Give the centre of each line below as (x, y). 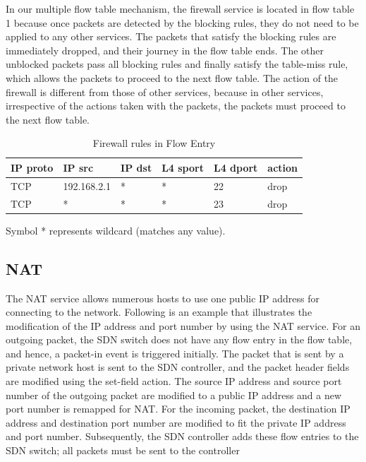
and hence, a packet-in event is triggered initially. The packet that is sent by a (175, 353)
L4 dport (236, 167)
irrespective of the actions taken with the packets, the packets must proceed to (176, 106)
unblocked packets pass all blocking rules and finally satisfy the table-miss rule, (177, 64)
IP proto (32, 167)
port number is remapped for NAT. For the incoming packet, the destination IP (178, 409)
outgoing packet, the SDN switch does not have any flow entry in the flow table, (179, 339)
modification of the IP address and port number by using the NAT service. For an (183, 325)
